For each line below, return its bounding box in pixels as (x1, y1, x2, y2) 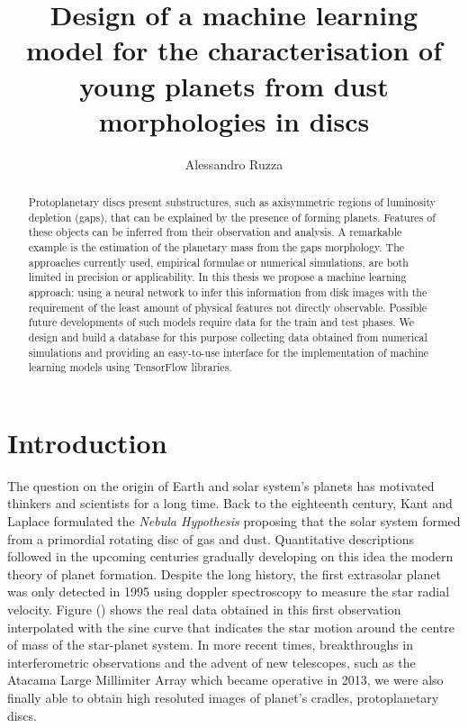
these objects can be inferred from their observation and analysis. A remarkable (28, 224, 402, 240)
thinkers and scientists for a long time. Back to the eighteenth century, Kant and (7, 494, 453, 513)
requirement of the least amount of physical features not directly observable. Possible (28, 299, 427, 314)
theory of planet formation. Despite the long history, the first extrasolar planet (7, 564, 441, 583)
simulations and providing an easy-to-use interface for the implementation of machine (28, 344, 429, 359)
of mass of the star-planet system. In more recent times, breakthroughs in (7, 635, 414, 654)
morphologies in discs (98, 102, 370, 139)
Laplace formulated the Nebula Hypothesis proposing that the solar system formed (7, 512, 461, 531)
